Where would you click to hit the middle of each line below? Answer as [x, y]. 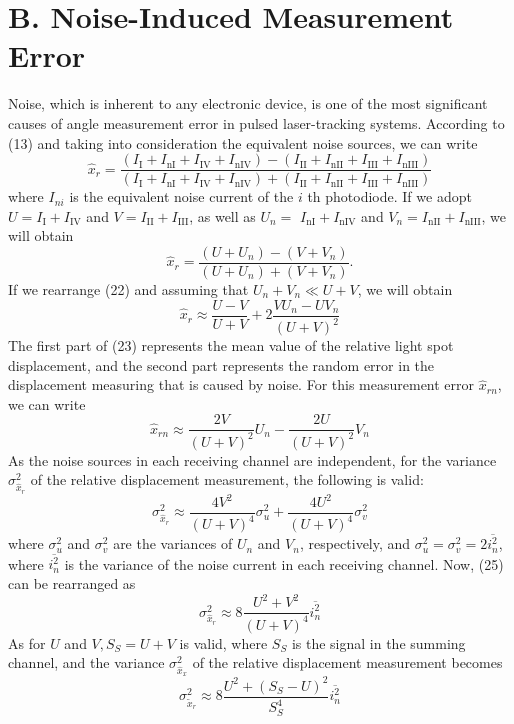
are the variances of [173, 543]
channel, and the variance [86, 662]
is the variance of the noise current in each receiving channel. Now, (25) [284, 563]
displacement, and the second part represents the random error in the [221, 364]
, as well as [222, 215]
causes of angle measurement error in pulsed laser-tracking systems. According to [256, 122]
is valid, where [223, 642]
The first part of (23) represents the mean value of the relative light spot [231, 345]
